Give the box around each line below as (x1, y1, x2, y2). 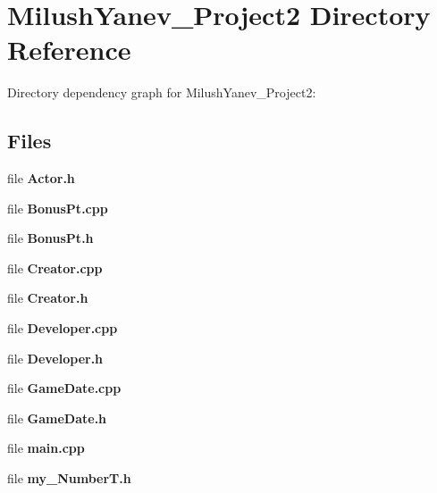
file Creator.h (7, 288, 88, 307)
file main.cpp (7, 439, 85, 457)
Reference (7, 31, 131, 68)
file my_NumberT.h (7, 469, 131, 488)
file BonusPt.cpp (7, 198, 108, 217)
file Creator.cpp (7, 258, 103, 277)
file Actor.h (7, 169, 75, 188)
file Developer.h (7, 348, 104, 367)
